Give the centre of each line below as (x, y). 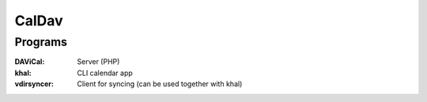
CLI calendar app (105, 73)
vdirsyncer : (34, 84)
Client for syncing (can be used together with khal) (160, 84)
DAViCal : (30, 62)
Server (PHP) (98, 62)
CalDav (39, 21)
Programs (41, 42)
